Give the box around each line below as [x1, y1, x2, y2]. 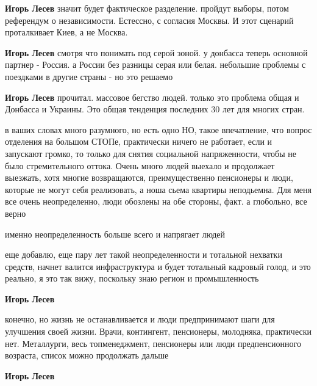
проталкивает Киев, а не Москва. [5, 26, 128, 38]
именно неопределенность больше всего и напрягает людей [5, 227, 225, 240]
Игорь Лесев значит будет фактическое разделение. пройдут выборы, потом [5, 2, 289, 14]
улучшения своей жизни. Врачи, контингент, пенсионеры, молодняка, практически [5, 325, 312, 338]
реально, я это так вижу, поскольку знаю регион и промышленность [5, 272, 259, 285]
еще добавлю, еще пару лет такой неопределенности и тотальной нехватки [5, 248, 282, 261]
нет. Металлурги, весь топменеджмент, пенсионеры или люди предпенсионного [5, 337, 301, 349]
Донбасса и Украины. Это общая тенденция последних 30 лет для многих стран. [5, 103, 305, 115]
